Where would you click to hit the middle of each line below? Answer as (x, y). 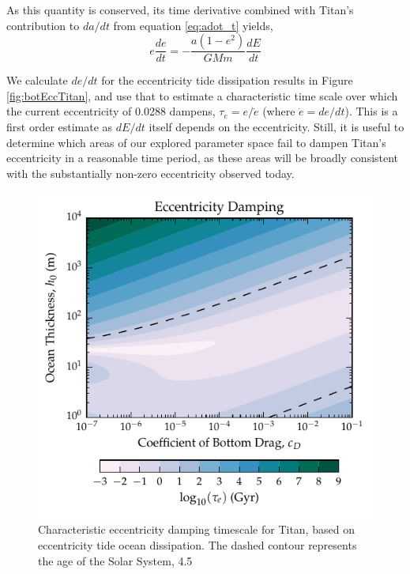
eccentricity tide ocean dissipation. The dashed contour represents (197, 545)
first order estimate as (60, 127)
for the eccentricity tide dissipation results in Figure (227, 80)
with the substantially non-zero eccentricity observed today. (150, 173)
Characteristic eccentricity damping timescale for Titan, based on (196, 529)
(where (279, 111)
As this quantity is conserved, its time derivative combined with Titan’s (180, 9)
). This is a (371, 111)
